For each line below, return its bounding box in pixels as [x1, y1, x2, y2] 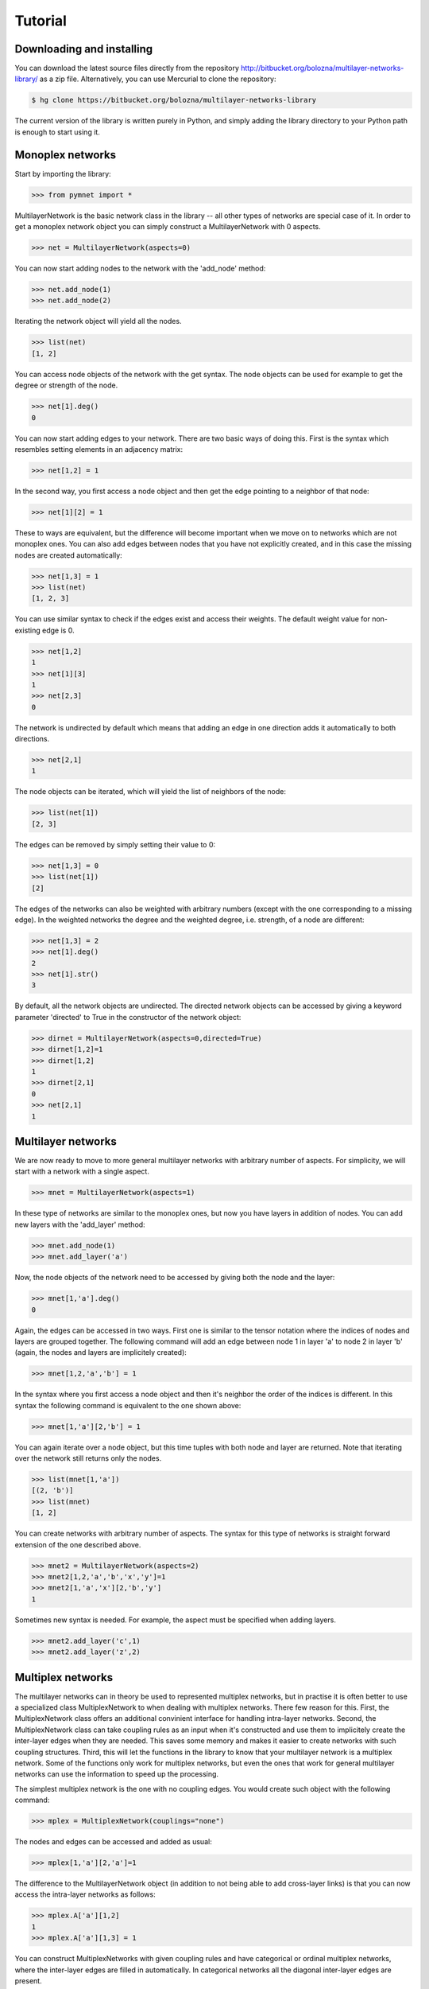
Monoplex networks [14, 148, 117, 162]
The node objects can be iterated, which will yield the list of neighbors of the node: [14, 787, 286, 796]
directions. [14, 734, 50, 744]
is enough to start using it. [14, 127, 101, 137]
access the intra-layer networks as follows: [14, 1890, 156, 1899]
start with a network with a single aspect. [14, 1166, 150, 1177]
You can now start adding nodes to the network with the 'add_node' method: [14, 263, 266, 274]
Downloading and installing [14, 42, 153, 56]
